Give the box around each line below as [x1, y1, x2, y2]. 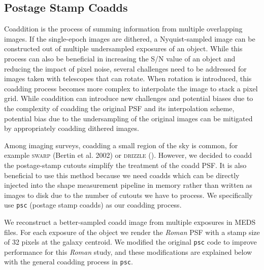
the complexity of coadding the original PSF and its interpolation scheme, [4, 103, 235, 113]
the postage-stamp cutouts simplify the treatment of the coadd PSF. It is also [4, 159, 247, 170]
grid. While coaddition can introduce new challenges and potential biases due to [4, 93, 253, 104]
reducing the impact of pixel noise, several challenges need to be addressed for [4, 63, 247, 74]
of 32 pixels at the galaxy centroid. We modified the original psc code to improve [4, 237, 257, 247]
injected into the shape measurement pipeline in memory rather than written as [4, 180, 252, 190]
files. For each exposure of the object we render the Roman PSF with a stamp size [4, 226, 260, 237]
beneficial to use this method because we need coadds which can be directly [4, 170, 240, 180]
